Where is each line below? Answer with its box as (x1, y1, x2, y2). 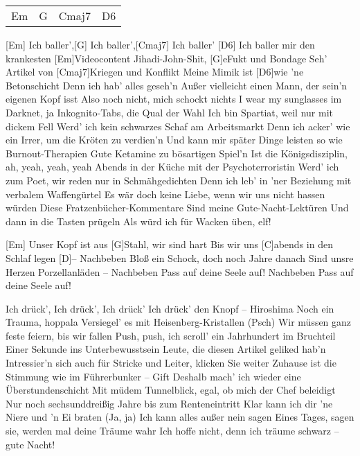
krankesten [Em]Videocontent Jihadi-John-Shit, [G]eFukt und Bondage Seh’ (6, 51, 327, 65)
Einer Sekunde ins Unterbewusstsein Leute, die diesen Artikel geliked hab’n (6, 342, 326, 356)
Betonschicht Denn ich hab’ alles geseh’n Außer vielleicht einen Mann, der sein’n (6, 78, 348, 92)
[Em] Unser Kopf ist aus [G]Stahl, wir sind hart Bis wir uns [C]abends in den (6, 237, 333, 252)
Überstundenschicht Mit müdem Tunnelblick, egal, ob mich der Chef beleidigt (6, 383, 336, 397)
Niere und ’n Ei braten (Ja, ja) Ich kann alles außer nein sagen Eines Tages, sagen (6, 410, 354, 424)
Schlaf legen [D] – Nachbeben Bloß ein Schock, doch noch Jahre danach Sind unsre (6, 250, 354, 265)
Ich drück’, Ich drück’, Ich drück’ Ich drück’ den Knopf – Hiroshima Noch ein (6, 301, 334, 315)
